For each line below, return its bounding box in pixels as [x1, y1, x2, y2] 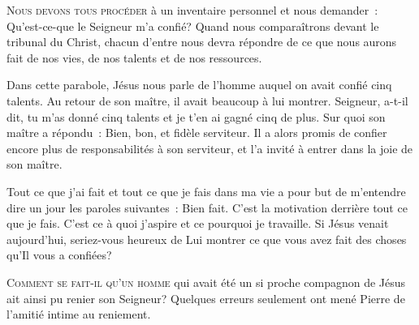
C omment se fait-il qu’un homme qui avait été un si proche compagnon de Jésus [6, 273, 406, 290]
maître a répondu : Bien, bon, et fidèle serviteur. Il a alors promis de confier [6, 124, 387, 141]
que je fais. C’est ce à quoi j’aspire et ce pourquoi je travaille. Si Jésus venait [6, 215, 389, 232]
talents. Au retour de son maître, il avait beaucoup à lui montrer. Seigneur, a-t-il [6, 92, 408, 109]
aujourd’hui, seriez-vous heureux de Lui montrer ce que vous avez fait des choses [6, 230, 407, 247]
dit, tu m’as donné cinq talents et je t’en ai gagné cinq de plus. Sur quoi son [6, 108, 386, 125]
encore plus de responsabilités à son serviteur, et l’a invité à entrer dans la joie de [6, 139, 413, 156]
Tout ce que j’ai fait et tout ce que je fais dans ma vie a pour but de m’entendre [6, 182, 406, 199]
